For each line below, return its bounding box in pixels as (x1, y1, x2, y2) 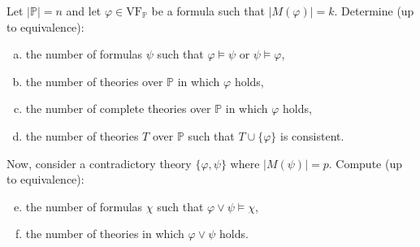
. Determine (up (334, 2, 414, 19)
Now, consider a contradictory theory (6, 154, 192, 171)
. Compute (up (328, 154, 402, 171)
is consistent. (279, 127, 344, 144)
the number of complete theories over (25, 100, 211, 117)
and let (66, 2, 102, 19)
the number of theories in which (25, 225, 184, 242)
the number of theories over (25, 72, 163, 89)
